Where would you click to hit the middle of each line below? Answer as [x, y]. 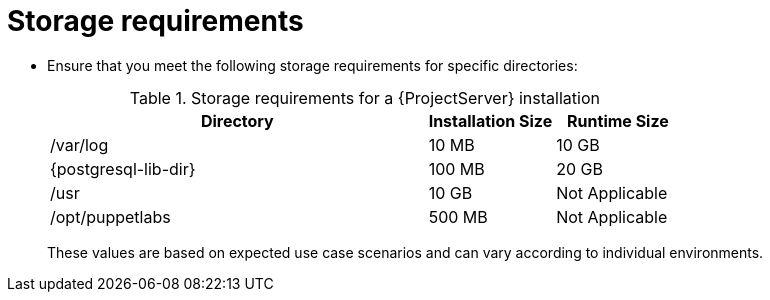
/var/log [79, 144]
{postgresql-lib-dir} [123, 168]
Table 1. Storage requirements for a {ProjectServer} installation [364, 97]
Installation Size [490, 120]
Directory [237, 120]
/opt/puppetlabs [110, 216]
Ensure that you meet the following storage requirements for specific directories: [312, 65]
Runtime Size [618, 120]
